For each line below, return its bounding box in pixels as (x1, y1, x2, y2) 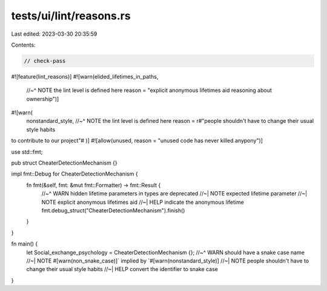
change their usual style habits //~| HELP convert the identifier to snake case (26, 266, 218, 273)
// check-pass (24, 57, 66, 64)
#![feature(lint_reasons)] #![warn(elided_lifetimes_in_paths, (11, 73, 159, 80)
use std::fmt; (11, 148, 43, 155)
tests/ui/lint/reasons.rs (11, 9, 131, 22)
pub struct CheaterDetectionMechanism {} (11, 159, 117, 166)
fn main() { (11, 240, 38, 247)
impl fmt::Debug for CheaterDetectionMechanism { (11, 170, 139, 178)
